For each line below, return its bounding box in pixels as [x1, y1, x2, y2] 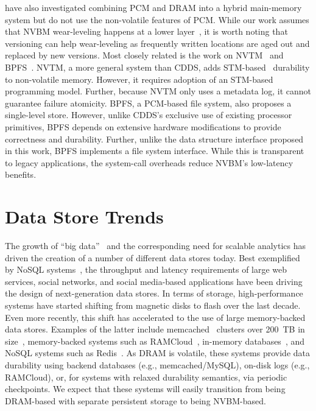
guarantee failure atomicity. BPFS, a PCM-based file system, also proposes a [5, 96, 292, 109]
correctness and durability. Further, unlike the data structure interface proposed [5, 132, 304, 145]
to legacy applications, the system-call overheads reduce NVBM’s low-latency [5, 156, 293, 169]
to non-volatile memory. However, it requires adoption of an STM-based [5, 72, 273, 85]
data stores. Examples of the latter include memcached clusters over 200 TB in [5, 323, 305, 335]
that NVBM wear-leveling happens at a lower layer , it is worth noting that [5, 25, 288, 38]
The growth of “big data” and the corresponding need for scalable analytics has [5, 239, 306, 252]
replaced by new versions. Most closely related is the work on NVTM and [5, 49, 284, 61]
